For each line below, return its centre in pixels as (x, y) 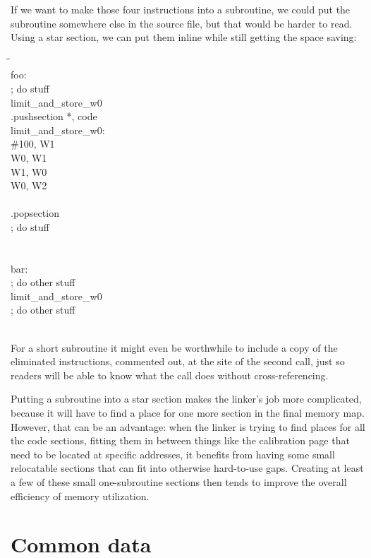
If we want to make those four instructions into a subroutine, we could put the (181, 9)
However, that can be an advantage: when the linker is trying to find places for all (188, 426)
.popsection (35, 213)
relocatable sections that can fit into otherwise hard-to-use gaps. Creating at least (187, 468)
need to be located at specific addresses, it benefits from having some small (173, 454)
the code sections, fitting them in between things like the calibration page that (180, 440)
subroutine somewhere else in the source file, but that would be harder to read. (182, 23)
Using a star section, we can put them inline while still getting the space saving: (184, 37)
